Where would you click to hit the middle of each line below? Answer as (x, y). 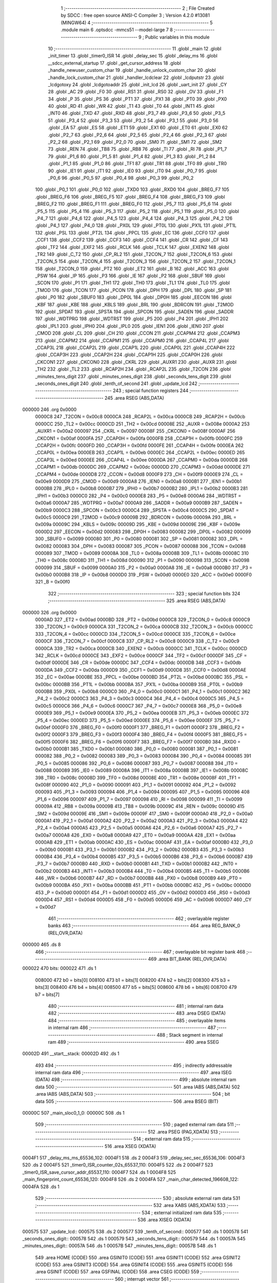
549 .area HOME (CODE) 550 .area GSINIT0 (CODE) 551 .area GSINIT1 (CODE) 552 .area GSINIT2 (138, 1257)
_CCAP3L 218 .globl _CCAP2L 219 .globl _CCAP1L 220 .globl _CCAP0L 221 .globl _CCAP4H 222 (135, 347)
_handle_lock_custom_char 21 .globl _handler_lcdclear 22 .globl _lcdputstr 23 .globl (136, 77)
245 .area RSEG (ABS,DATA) (134, 398)
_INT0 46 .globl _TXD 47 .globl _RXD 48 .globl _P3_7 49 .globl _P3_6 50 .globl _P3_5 (137, 113)
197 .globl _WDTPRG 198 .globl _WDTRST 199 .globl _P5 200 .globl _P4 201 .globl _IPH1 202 (132, 319)
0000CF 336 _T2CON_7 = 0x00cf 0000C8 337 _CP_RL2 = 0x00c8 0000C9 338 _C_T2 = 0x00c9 (137, 641)
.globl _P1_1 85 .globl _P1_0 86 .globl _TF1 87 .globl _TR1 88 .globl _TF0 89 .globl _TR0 (137, 164)
